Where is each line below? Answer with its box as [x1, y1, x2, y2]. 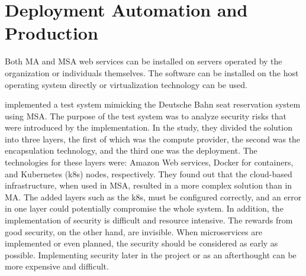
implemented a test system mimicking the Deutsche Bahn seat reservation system [5, 98, 301, 111]
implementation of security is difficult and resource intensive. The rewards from [5, 214, 293, 226]
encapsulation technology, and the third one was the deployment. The [5, 144, 257, 157]
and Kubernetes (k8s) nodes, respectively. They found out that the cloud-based [5, 167, 292, 180]
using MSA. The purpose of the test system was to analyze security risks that [5, 109, 286, 122]
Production [5, 21, 98, 45]
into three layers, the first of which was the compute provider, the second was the [5, 132, 301, 145]
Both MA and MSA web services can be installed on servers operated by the [5, 55, 282, 67]
